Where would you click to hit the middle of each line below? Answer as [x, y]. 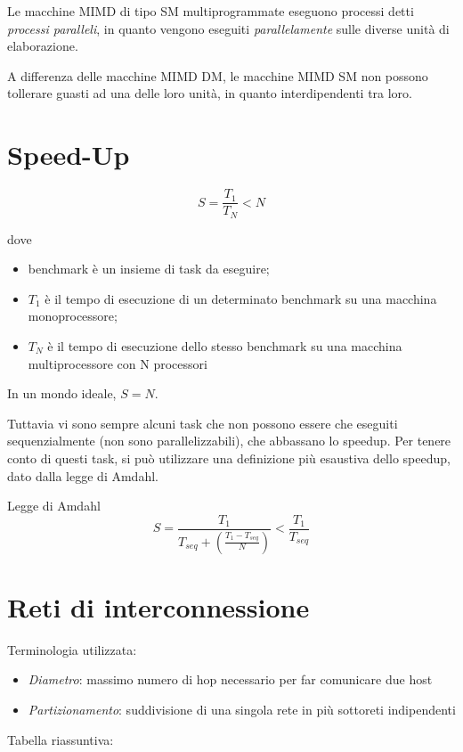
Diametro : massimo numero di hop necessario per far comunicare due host [230, 679]
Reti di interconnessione [158, 606]
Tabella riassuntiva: [61, 739]
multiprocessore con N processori [118, 363]
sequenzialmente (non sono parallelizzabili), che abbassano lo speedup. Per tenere [229, 441]
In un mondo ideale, [62, 393]
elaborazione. [43, 46]
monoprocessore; [73, 316]
